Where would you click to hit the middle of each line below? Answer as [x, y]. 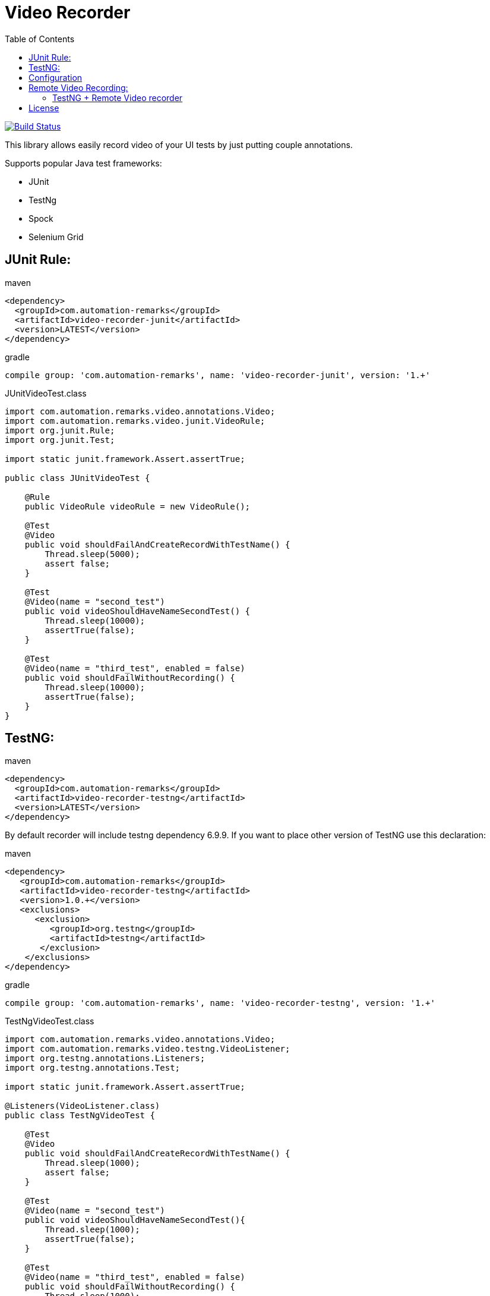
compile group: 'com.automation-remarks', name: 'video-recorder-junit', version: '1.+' [218, 375]
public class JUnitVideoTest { [78, 478]
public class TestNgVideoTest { [80, 1116]
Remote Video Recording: [78, 87]
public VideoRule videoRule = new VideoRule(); [137, 506]
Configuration [56, 77]
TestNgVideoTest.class [50, 1021]
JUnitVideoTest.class [46, 393]
